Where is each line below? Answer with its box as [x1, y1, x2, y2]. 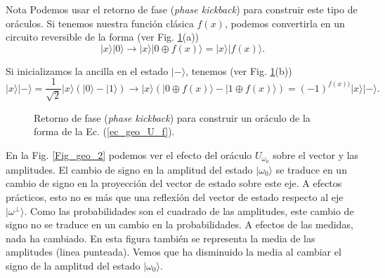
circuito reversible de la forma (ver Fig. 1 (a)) [6, 29, 200, 44]
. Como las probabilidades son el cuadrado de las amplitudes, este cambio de [24, 203, 354, 218]
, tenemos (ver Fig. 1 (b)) [185, 63, 292, 78]
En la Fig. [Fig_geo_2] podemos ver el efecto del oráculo [6, 148, 252, 162]
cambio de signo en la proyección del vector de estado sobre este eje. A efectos [6, 176, 342, 190]
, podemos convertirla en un [224, 15, 345, 30]
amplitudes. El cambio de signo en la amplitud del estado [6, 162, 253, 176]
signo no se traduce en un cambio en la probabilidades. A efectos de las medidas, [6, 217, 353, 232]
